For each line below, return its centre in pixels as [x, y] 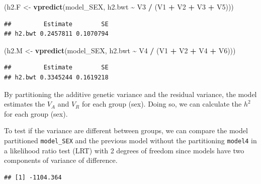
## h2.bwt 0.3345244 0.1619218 [56, 77]
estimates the [25, 104]
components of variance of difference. [61, 160]
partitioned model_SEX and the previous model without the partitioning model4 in [130, 140]
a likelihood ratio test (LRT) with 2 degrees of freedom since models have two [124, 150]
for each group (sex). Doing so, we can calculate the [162, 104]
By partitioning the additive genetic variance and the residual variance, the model [130, 94]
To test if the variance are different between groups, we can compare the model [126, 130]
